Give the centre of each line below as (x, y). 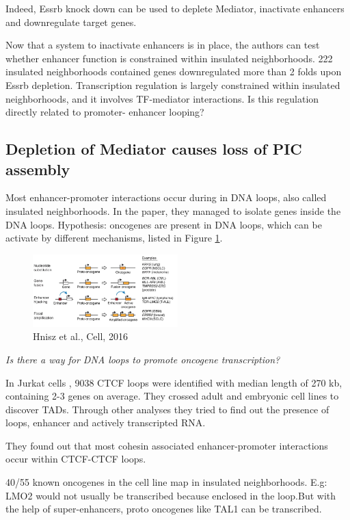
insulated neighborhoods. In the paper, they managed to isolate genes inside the (173, 210)
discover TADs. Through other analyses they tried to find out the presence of (167, 409)
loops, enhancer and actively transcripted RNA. (106, 422)
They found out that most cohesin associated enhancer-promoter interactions (167, 445)
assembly (38, 169)
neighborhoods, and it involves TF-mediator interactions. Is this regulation (162, 98)
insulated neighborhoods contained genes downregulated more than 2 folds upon (174, 71)
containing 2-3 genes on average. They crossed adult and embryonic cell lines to (172, 396)
